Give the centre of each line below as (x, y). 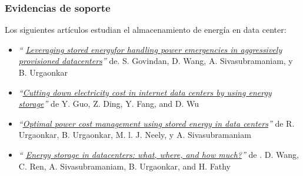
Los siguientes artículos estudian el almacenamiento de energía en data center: (146, 30)
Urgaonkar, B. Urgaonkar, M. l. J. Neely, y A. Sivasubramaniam (135, 135)
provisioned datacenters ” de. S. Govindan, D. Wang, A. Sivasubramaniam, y (156, 61)
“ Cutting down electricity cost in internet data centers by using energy (145, 92)
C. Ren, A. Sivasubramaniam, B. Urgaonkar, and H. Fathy (124, 166)
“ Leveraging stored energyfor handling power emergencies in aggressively (150, 49)
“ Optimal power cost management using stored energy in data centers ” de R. (157, 123)
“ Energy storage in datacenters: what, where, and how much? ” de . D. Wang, (159, 154)
